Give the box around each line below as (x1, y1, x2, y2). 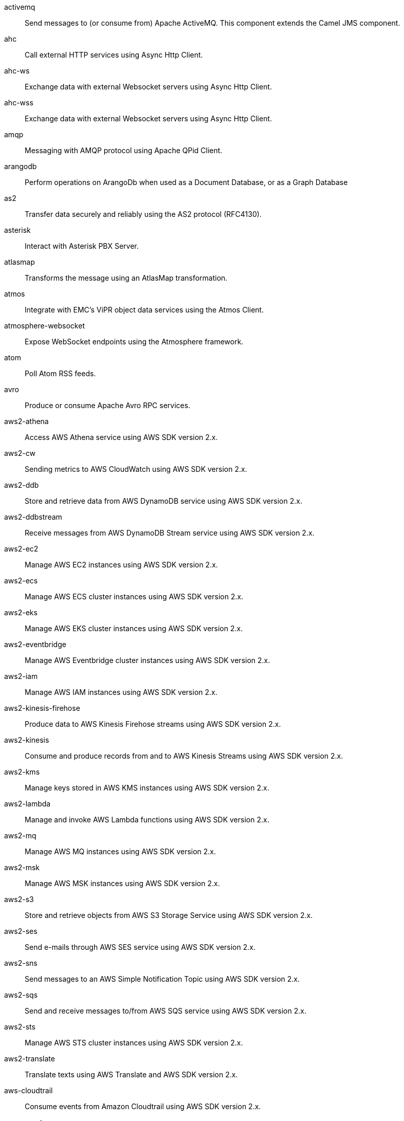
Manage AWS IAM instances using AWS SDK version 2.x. (25, 688, 217, 696)
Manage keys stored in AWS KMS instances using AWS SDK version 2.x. (25, 783, 269, 792)
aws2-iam (4, 672, 38, 681)
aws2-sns (4, 959, 38, 967)
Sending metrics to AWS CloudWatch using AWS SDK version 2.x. (25, 465, 247, 473)
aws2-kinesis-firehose (4, 704, 80, 712)
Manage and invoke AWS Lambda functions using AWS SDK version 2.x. (25, 815, 269, 824)
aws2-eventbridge (4, 640, 66, 649)
